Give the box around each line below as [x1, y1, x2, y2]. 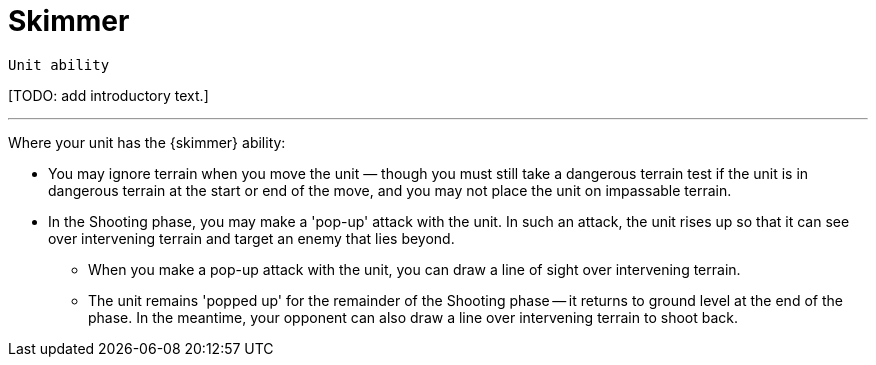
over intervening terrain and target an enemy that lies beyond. [48, 229, 455, 247]
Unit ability [8, 56, 110, 73]
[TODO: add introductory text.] [8, 86, 209, 104]
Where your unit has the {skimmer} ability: [8, 133, 286, 151]
